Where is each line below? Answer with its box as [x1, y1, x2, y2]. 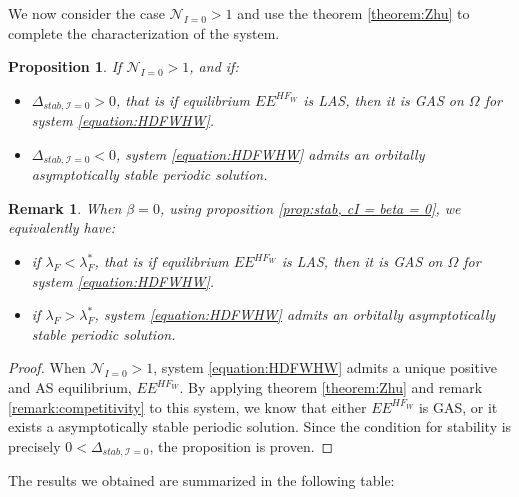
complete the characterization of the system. [8, 22, 280, 43]
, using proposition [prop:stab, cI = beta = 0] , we [159, 197, 461, 218]
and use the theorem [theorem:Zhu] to [237, 3, 470, 23]
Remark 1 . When [8, 197, 122, 218]
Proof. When [8, 357, 86, 378]
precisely [8, 435, 61, 456]
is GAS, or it [418, 396, 498, 417]
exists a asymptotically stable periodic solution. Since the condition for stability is [8, 416, 512, 437]
